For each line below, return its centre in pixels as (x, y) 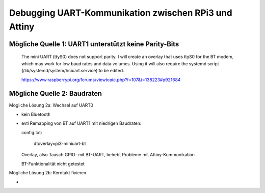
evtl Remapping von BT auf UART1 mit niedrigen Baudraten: (81, 123)
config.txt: (32, 132)
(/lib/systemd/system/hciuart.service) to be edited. (73, 71)
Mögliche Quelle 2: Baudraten (55, 94)
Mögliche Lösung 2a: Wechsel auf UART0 (51, 105)
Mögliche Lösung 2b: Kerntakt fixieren (48, 173)
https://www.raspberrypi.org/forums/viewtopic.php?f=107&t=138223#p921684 (101, 80)
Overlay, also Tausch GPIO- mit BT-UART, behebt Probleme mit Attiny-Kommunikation (108, 155)
